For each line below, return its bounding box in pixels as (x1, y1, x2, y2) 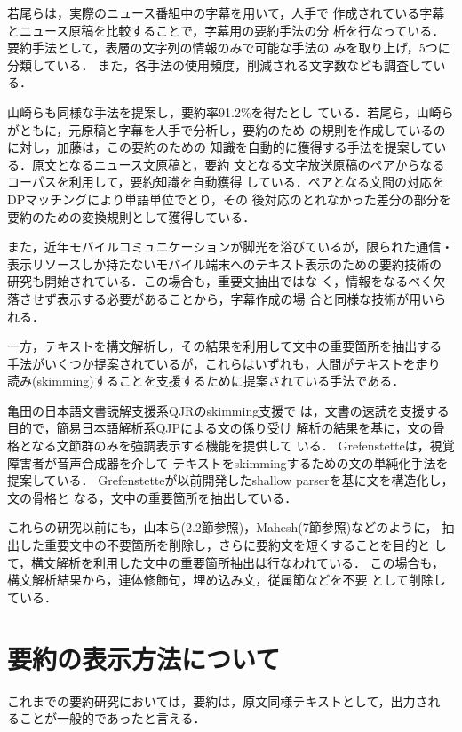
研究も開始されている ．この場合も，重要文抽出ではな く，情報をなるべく (7, 272, 434, 290)
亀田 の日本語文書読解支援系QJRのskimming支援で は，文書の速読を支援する (7, 401, 450, 419)
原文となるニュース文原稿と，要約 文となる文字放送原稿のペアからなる (31, 155, 445, 173)
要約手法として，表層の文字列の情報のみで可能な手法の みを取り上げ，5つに (7, 38, 450, 57)
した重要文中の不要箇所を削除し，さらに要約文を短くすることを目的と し (19, 536, 447, 554)
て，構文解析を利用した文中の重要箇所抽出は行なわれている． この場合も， (7, 553, 444, 571)
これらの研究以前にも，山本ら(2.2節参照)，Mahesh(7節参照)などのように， (7, 518, 438, 537)
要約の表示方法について (7, 640, 281, 676)
